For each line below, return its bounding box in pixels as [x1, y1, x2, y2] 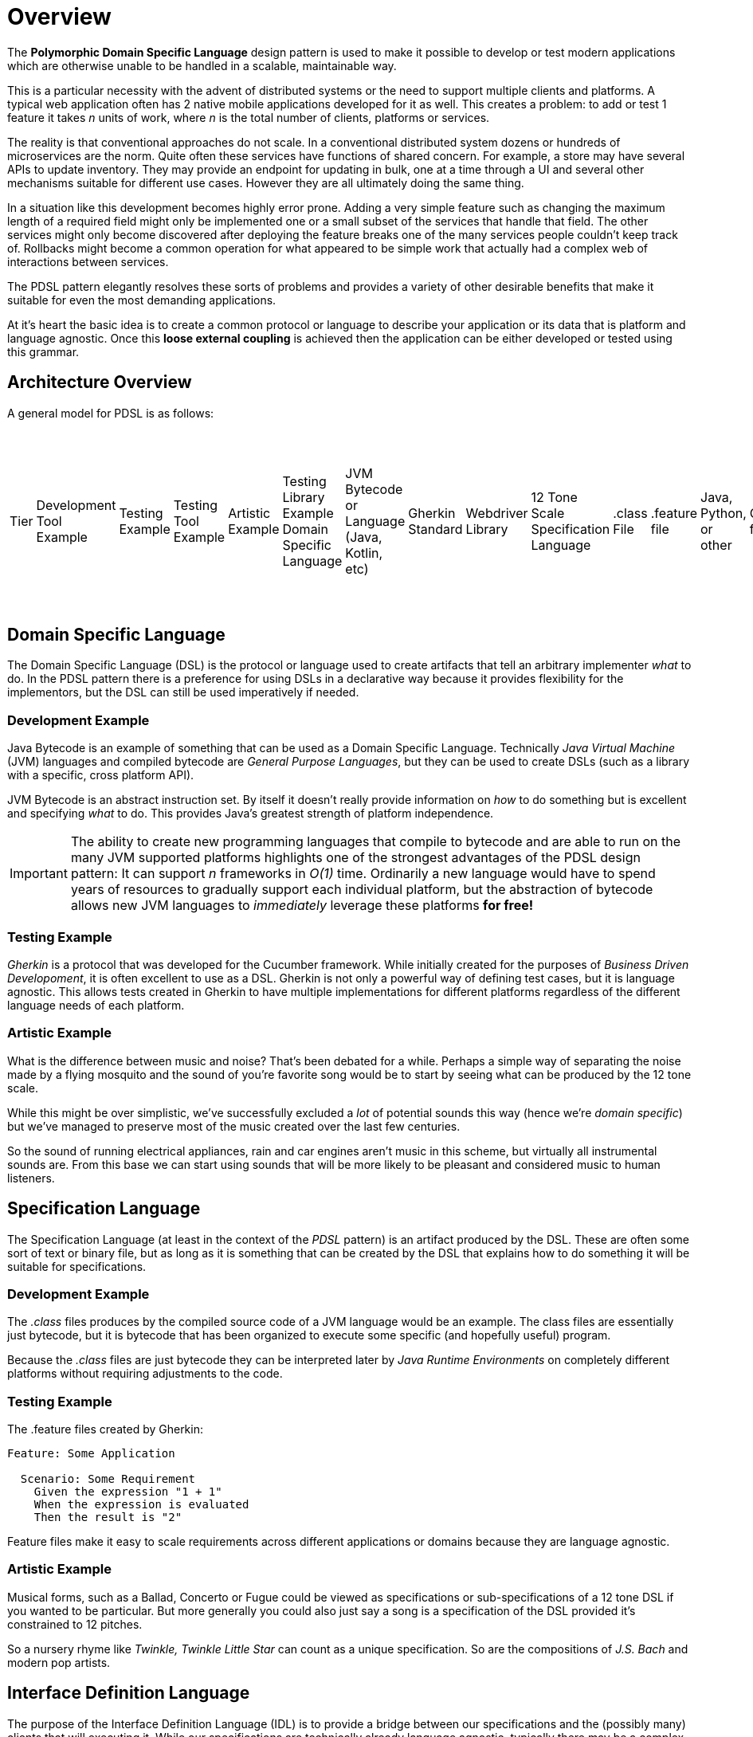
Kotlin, [345, 544, 383, 561]
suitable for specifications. [7, 1259, 147, 1273]
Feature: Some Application [7, 1447, 175, 1461]
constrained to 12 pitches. [7, 1617, 143, 1631]
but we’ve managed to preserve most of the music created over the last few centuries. [7, 1119, 461, 1133]
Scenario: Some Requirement [20, 1472, 196, 1486]
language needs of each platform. [7, 998, 185, 1012]
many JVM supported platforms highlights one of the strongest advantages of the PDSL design [70, 849, 641, 866]
